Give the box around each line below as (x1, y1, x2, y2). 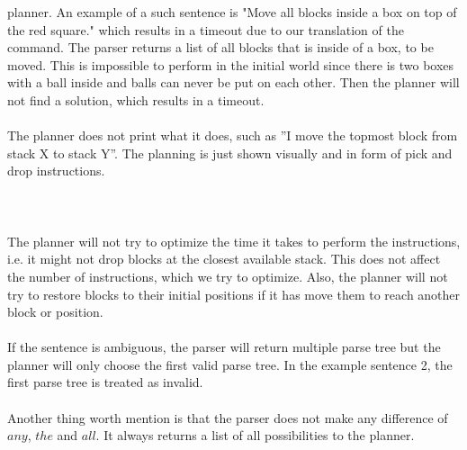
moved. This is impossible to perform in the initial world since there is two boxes (7, 55, 454, 74)
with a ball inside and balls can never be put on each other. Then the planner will (7, 73, 460, 92)
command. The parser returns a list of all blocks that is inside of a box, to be (7, 38, 434, 57)
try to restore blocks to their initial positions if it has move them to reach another (7, 284, 461, 303)
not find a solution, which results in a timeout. (7, 90, 265, 109)
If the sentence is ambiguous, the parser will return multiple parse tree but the (7, 337, 441, 356)
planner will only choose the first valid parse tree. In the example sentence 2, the (7, 355, 453, 373)
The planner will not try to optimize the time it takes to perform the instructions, (7, 231, 461, 250)
